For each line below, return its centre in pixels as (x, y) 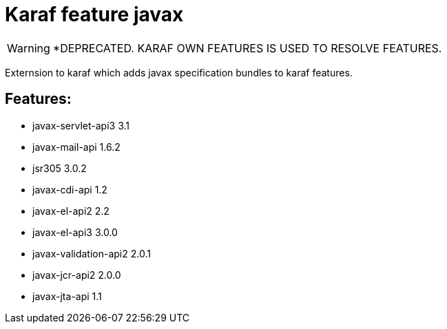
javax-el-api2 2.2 (71, 211)
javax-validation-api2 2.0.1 (92, 253)
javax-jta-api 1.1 (67, 296)
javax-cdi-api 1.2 (70, 189)
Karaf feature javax (94, 14)
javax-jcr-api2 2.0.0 (77, 275)
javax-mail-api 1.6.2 (76, 147)
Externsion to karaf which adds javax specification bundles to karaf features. (179, 72)
